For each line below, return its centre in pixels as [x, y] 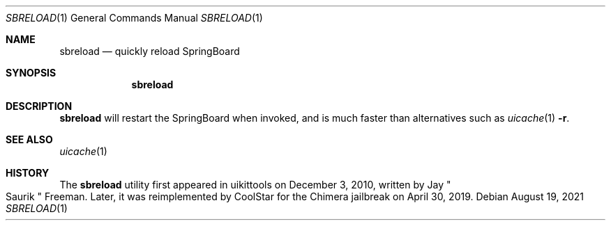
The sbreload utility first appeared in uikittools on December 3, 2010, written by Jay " [255, 185]
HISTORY [28, 173]
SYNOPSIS [31, 73]
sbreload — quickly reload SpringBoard [150, 51]
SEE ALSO [29, 139]
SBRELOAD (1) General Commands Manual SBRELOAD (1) [134, 18]
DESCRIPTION [39, 106]
